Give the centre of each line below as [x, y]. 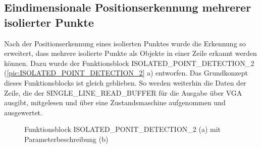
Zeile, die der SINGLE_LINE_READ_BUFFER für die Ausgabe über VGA [123, 92]
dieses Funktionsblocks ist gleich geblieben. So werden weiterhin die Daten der [125, 82]
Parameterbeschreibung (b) [66, 139]
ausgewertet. [23, 112]
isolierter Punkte [49, 22]
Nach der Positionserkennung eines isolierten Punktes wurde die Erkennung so [125, 43]
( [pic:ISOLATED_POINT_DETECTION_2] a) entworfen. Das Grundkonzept [126, 73]
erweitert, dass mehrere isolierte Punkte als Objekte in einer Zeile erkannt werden [130, 53]
